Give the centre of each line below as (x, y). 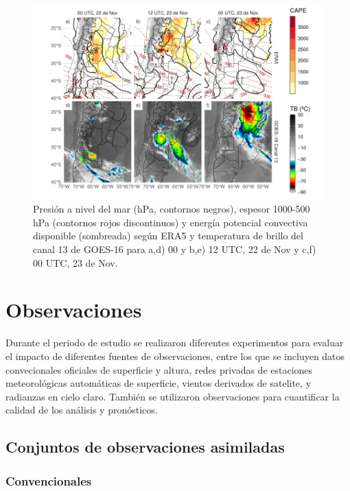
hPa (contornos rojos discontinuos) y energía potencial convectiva (171, 222)
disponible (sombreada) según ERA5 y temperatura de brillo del (168, 236)
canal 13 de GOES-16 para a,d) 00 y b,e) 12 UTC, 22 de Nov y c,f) (175, 249)
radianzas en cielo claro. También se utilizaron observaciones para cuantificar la (173, 396)
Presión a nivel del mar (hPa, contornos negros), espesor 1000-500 (172, 209)
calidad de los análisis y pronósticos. (82, 410)
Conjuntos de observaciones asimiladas (145, 447)
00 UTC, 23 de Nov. (75, 262)
